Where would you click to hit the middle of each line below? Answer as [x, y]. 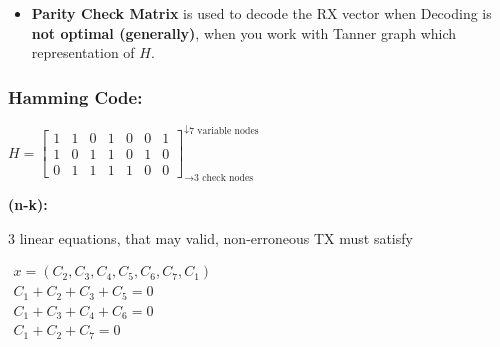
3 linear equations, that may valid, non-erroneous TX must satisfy [210, 237]
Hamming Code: [75, 96]
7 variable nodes [224, 130]
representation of [83, 52]
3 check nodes [224, 178]
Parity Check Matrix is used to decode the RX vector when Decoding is [261, 13]
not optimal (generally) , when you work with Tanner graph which [244, 32]
